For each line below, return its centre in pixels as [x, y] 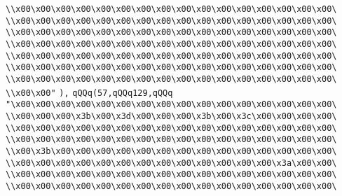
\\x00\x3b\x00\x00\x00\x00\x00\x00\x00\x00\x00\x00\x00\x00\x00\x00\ [171, 151]
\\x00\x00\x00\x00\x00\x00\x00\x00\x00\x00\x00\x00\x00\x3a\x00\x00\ [171, 163]
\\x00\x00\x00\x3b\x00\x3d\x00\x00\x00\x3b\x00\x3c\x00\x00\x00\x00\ [171, 116]
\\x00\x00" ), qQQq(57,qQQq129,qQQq [89, 93]
